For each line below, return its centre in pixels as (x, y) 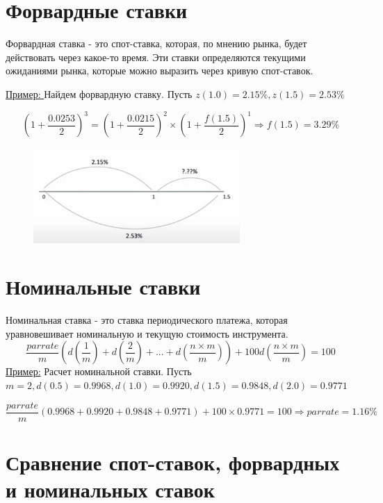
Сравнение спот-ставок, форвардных (173, 462)
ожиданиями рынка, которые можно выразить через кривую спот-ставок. (160, 71)
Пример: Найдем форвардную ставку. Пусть (99, 93)
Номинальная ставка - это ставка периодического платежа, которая (147, 320)
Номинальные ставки (103, 287)
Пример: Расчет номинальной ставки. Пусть (99, 371)
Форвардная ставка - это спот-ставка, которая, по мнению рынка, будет (156, 43)
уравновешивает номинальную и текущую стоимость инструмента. (147, 333)
